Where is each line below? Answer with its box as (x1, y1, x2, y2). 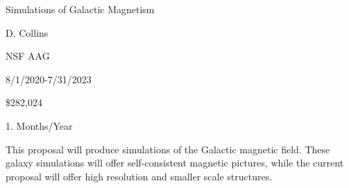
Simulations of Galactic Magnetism (6, 2, 155, 16)
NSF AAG (6, 49, 50, 63)
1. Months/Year (6, 118, 73, 133)
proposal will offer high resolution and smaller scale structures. (6, 169, 273, 183)
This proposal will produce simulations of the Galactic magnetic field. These (6, 142, 330, 156)
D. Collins (6, 25, 49, 40)
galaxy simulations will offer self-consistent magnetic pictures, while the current (6, 155, 344, 170)
